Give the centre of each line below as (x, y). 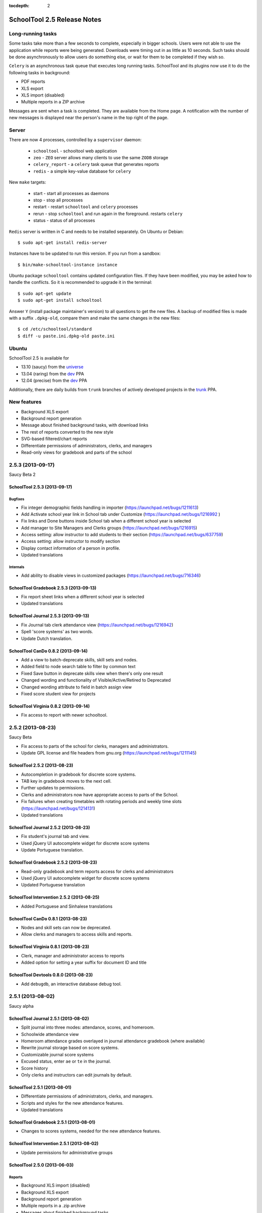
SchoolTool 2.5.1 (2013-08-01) (40, 1087)
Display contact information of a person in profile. (71, 548)
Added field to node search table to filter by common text (78, 667)
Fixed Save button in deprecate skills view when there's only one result (92, 673)
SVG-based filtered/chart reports (54, 439)
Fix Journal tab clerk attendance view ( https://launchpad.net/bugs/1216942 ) (97, 625)
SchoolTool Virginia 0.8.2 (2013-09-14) (49, 706)
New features (25, 402)
